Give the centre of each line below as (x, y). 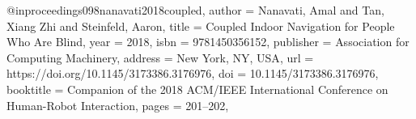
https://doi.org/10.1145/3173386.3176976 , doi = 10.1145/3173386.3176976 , (193, 73)
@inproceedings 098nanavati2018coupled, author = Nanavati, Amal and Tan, (195, 10)
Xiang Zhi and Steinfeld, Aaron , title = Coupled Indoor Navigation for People (201, 25)
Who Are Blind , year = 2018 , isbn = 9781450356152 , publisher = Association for (208, 42)
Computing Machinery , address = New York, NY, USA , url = (160, 57)
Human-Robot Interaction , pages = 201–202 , (118, 105)
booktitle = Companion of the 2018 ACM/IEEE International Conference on (197, 89)
